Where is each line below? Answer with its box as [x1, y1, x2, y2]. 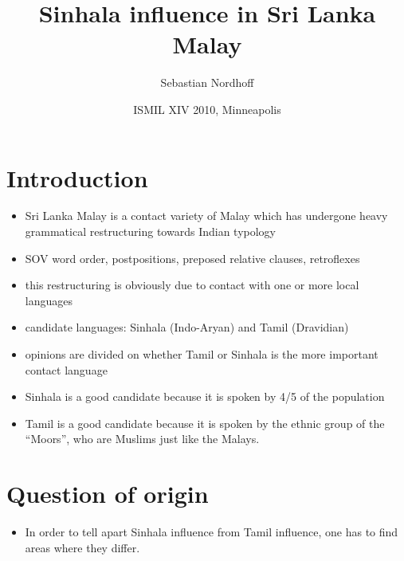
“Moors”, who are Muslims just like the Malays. [25, 430, 260, 447]
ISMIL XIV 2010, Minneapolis [133, 100, 281, 117]
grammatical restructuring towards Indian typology [25, 223, 277, 240]
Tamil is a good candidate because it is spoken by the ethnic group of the [25, 414, 385, 431]
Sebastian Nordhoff [160, 74, 254, 91]
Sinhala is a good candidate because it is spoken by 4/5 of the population [25, 388, 385, 405]
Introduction [6, 161, 148, 194]
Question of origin [6, 477, 209, 510]
